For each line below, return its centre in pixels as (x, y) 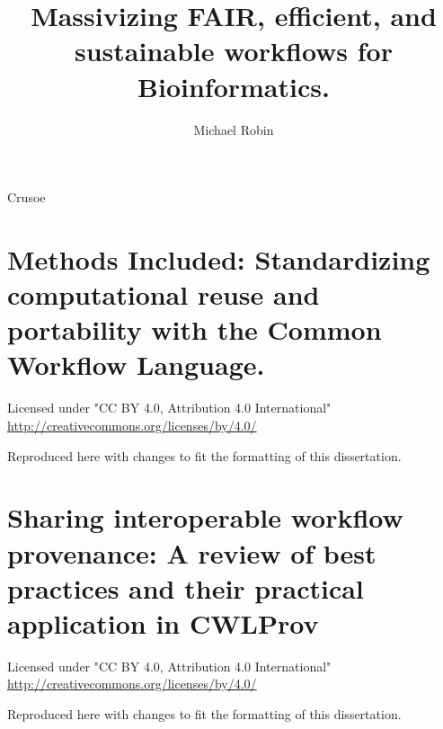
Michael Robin (234, 129)
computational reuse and (164, 294)
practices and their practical (186, 587)
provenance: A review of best (192, 552)
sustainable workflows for (233, 51)
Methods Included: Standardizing (219, 258)
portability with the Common (195, 329)
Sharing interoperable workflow (205, 517)
